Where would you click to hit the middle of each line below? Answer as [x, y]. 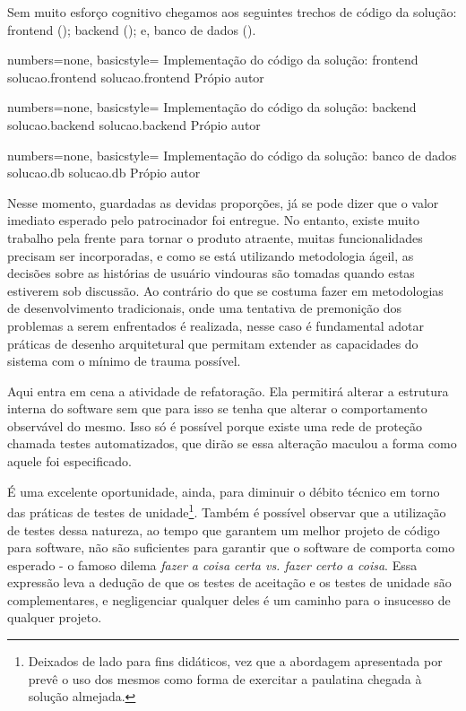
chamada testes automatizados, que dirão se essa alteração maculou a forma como [232, 443]
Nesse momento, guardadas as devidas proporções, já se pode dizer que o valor [223, 202]
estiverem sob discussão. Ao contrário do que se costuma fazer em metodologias [225, 290]
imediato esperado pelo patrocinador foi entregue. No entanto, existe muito [213, 220]
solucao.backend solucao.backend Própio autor [134, 124]
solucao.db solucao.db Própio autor [104, 173]
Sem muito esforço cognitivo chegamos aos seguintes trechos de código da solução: [232, 12]
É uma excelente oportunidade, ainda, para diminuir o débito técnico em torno [224, 491]
